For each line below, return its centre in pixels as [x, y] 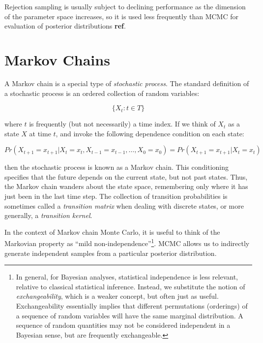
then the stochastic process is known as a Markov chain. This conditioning [117, 167]
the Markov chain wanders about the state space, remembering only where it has [126, 186]
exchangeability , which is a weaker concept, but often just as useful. [117, 296]
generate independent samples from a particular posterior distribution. [111, 253]
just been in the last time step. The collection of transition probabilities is [116, 196]
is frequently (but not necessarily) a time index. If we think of [122, 124]
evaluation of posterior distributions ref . [65, 26]
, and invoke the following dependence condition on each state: [150, 133]
